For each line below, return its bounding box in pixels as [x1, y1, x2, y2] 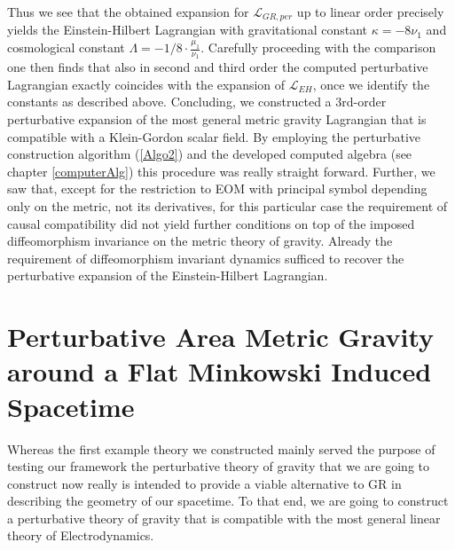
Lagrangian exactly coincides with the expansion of [7, 75, 286, 93]
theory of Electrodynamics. [7, 526, 154, 545]
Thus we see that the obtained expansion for [7, 3, 249, 20]
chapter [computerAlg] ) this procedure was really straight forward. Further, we [7, 161, 435, 180]
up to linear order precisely [296, 3, 444, 20]
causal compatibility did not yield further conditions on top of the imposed [7, 214, 415, 232]
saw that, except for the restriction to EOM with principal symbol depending [7, 179, 428, 198]
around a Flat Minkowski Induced [7, 353, 432, 389]
